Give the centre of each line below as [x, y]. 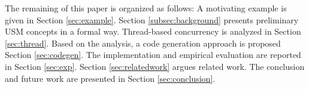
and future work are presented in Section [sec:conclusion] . [110, 78]
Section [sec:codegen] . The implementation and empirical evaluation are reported [153, 55]
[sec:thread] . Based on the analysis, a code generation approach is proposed [143, 43]
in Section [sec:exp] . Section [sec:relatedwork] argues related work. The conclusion [155, 66]
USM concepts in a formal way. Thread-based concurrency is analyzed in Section [153, 31]
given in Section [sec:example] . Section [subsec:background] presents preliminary [152, 19]
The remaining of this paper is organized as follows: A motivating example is [146, 8]
